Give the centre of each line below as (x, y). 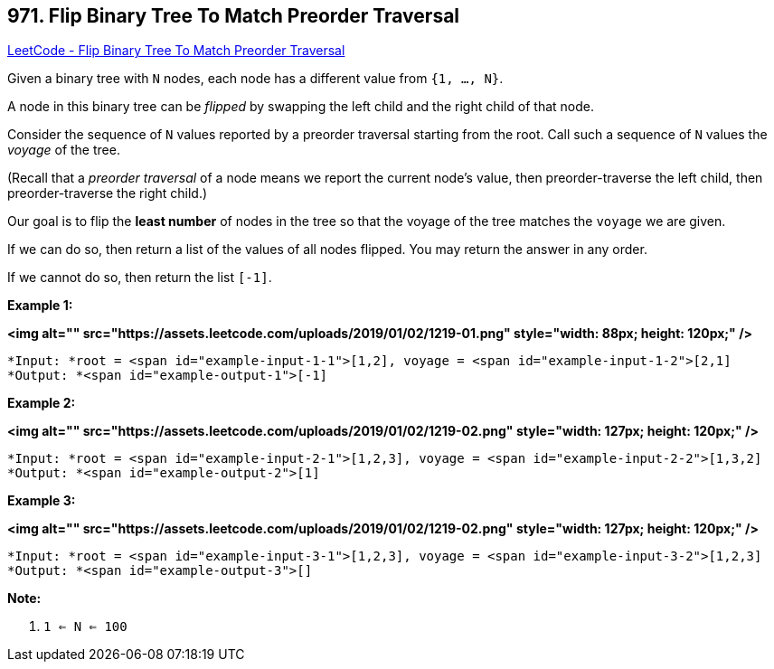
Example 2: (42, 403)
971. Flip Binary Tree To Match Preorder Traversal (234, 16)
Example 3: (42, 501)
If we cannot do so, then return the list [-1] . (140, 278)
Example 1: (40, 306)
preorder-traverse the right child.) (108, 193)
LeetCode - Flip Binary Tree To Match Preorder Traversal (176, 51)
